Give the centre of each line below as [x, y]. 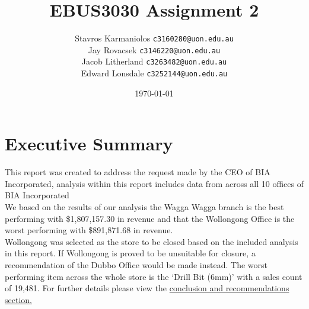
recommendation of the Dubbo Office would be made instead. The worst [136, 265]
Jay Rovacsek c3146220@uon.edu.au [154, 49]
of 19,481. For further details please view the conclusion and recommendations [147, 288]
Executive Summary [89, 144]
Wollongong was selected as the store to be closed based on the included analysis [152, 241]
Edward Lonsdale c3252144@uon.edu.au [154, 73]
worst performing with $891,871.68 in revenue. [89, 230]
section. [18, 299]
